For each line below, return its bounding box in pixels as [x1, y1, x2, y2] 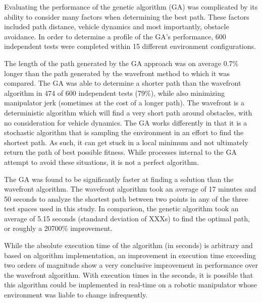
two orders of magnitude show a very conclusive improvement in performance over [4, 260, 258, 270]
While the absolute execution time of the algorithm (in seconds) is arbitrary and [4, 240, 253, 251]
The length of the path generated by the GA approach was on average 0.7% [4, 57, 239, 68]
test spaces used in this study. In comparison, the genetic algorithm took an [4, 203, 239, 214]
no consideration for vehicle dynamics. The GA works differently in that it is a [4, 117, 247, 128]
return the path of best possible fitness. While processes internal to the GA [4, 147, 237, 157]
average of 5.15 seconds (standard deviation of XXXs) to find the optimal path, [4, 213, 250, 223]
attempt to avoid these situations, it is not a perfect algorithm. [4, 156, 199, 167]
